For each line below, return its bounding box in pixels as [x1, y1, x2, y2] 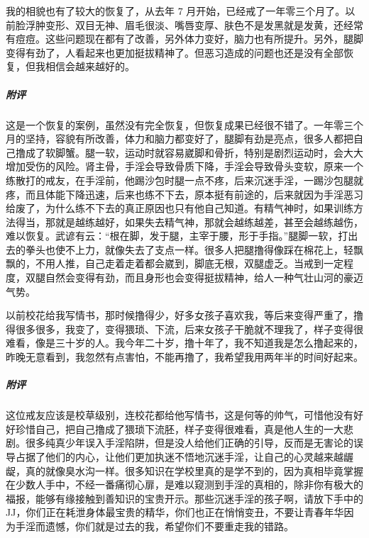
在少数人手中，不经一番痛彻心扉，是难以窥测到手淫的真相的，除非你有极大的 [6, 477, 363, 492]
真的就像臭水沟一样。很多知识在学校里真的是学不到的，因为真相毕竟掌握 [25, 463, 363, 478]
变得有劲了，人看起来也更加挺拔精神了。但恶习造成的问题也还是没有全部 [6, 45, 343, 60]
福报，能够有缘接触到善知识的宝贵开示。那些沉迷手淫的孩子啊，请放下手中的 [6, 491, 363, 505]
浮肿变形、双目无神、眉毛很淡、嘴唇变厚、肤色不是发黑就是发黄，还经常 [25, 17, 363, 32]
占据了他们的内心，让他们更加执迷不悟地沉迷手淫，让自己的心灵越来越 [15, 449, 343, 464]
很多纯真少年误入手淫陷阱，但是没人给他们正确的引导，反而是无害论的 [25, 435, 353, 450]
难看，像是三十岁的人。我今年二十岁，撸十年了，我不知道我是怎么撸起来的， [6, 335, 363, 350]
